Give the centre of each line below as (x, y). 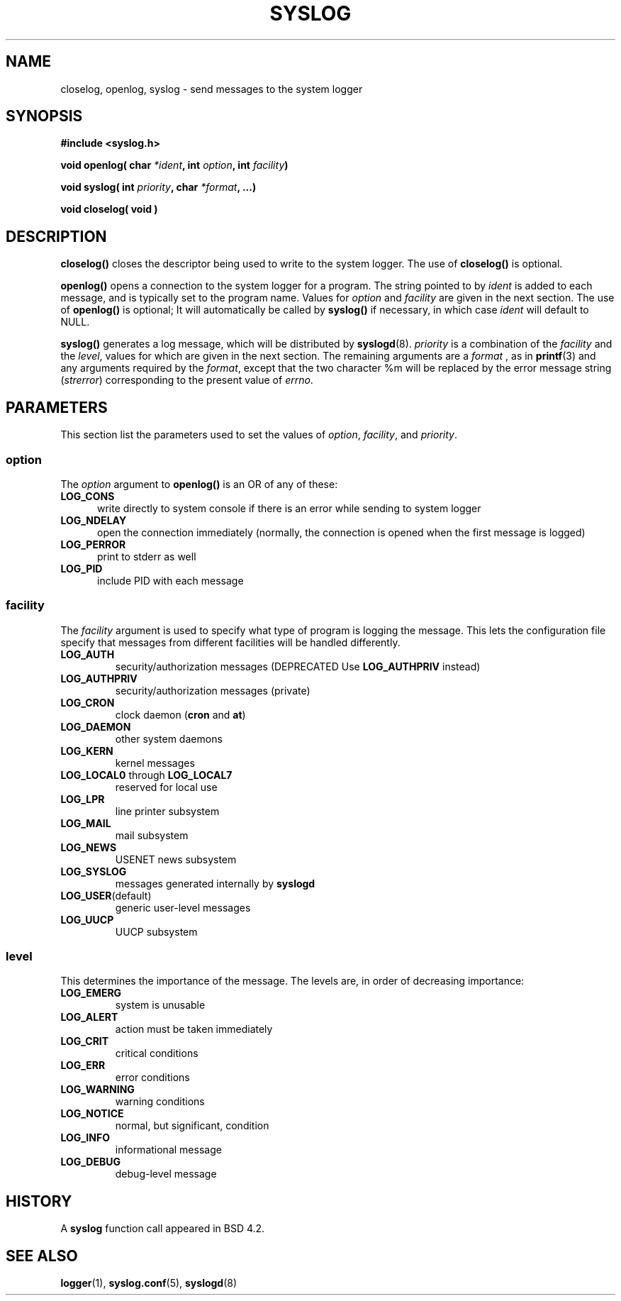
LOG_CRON (88, 702)
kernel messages (155, 763)
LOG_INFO (85, 1138)
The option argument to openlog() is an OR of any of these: (199, 484)
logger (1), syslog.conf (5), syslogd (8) (149, 1283)
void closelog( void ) (109, 209)
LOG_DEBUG (90, 1162)
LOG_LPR (83, 799)
